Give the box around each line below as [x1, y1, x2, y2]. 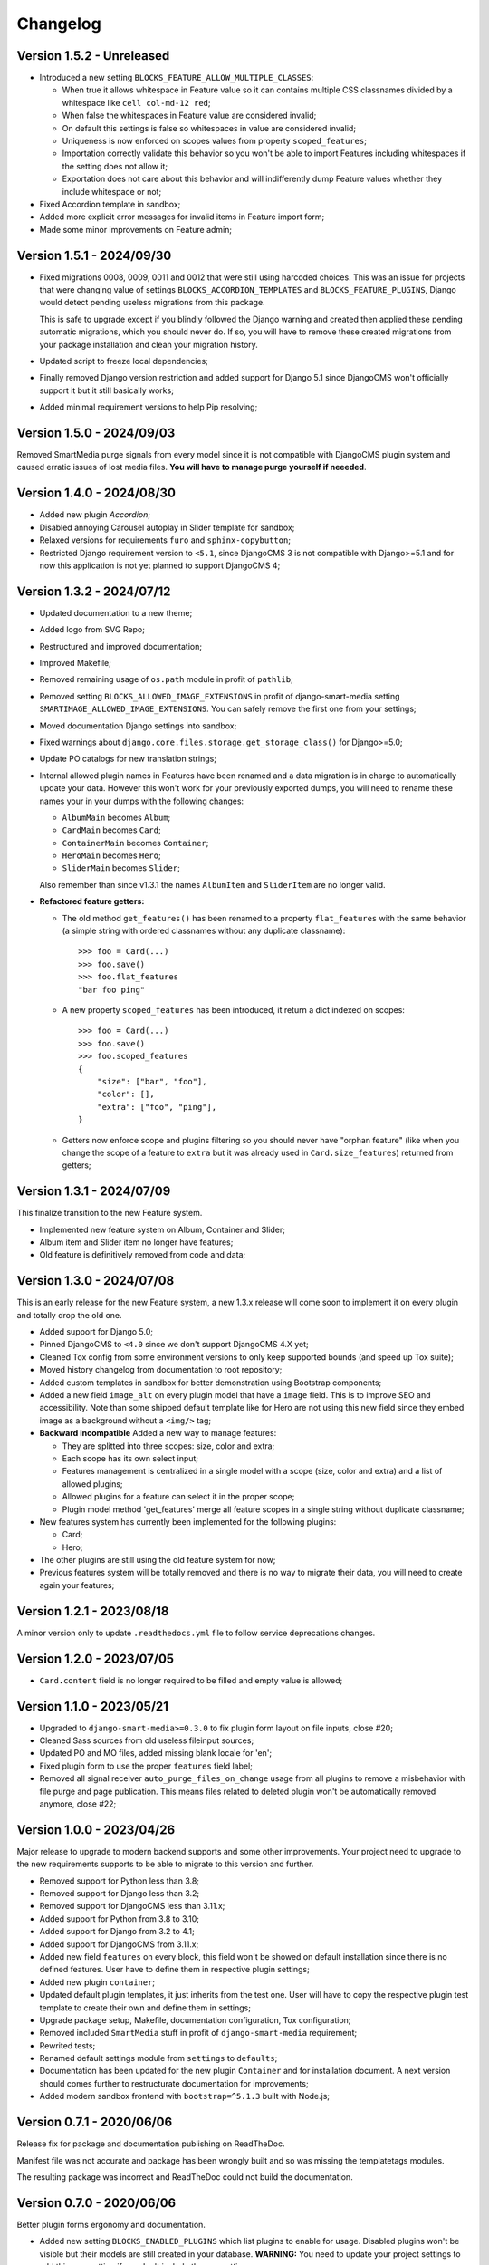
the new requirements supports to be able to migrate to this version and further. [16, 1858, 314, 1870]
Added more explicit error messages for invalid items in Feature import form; [39, 211, 325, 222]
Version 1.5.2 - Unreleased [16, 48, 170, 63]
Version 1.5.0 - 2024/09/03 [16, 425, 176, 440]
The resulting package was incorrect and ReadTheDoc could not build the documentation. [16, 2171, 353, 2183]
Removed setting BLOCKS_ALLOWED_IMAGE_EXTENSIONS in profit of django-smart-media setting [39, 690, 400, 701]
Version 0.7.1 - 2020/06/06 [16, 2115, 173, 2130]
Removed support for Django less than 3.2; [39, 1888, 200, 1899]
